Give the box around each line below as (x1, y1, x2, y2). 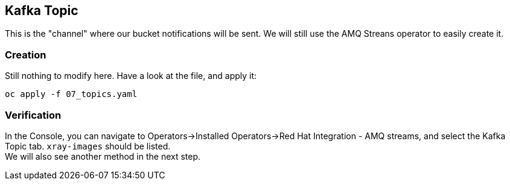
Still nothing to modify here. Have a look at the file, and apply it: (5, 71, 257, 81)
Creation (5, 48, 46, 61)
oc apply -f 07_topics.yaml (5, 89, 138, 99)
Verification (5, 108, 62, 121)
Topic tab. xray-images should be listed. (5, 140, 171, 151)
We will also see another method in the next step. (5, 151, 201, 161)
